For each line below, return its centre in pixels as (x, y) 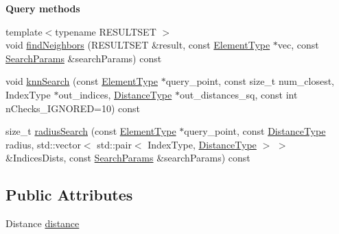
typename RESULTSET (106, 31)
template (24, 31)
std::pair (114, 144)
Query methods (43, 8)
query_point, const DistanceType (255, 131)
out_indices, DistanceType (115, 94)
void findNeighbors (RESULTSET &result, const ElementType (138, 45)
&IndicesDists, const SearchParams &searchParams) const (128, 158)
